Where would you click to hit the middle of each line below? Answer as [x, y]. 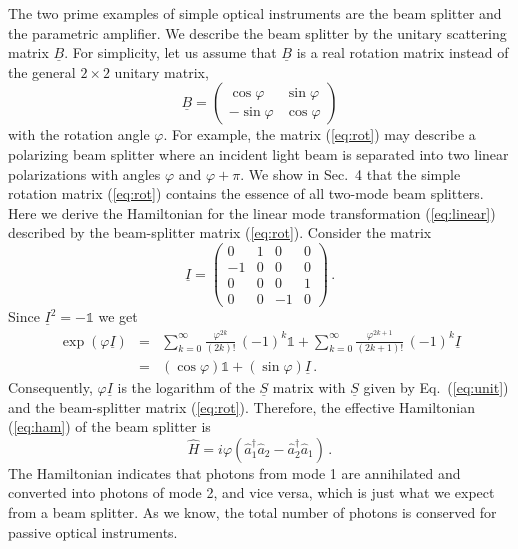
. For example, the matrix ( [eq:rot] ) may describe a [319, 134]
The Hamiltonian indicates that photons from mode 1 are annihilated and [234, 472]
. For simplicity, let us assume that [170, 52]
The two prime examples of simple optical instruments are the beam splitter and [255, 13]
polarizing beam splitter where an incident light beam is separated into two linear [258, 153]
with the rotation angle [79, 134]
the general [42, 71]
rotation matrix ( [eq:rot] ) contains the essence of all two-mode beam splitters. [246, 193]
